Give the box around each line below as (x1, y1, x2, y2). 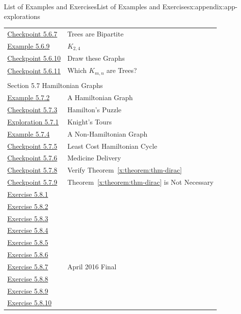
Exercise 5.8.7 (7, 261, 48, 271)
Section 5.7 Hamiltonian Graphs (7, 80, 103, 90)
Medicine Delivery (67, 153, 121, 163)
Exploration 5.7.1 (7, 116, 59, 126)
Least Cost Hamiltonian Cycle (67, 140, 157, 151)
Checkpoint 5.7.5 (7, 140, 57, 151)
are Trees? (106, 65, 137, 75)
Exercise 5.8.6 (7, 249, 48, 260)
